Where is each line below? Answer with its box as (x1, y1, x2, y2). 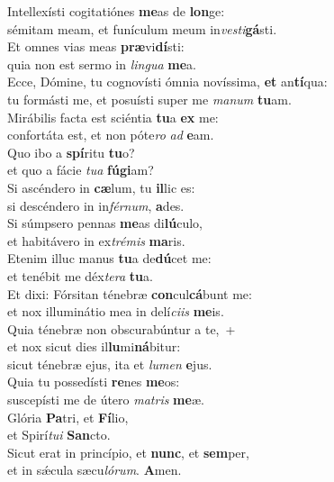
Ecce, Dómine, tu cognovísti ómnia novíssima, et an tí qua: (7, 72, 328, 91)
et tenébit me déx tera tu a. (7, 266, 153, 285)
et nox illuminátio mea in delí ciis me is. (7, 302, 224, 321)
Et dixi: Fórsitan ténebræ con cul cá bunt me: (7, 284, 252, 303)
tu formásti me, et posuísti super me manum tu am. (7, 89, 292, 108)
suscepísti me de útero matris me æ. (7, 390, 204, 409)
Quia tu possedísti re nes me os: (7, 372, 180, 391)
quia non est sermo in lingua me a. (7, 54, 196, 73)
